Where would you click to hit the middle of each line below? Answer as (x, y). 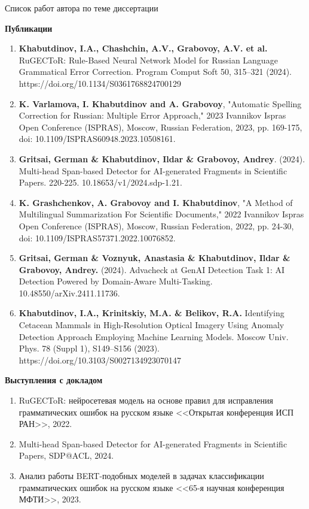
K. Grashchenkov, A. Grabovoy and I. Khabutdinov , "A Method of (156, 202)
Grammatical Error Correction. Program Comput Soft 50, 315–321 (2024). (155, 72)
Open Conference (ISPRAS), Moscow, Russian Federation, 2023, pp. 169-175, (160, 127)
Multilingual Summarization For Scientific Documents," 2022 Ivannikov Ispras (161, 214)
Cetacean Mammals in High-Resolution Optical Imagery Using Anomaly (152, 325)
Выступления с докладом (54, 380)
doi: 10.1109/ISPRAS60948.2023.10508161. (97, 139)
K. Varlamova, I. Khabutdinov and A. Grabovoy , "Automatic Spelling (160, 103)
